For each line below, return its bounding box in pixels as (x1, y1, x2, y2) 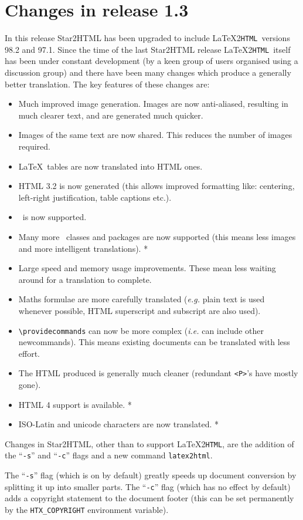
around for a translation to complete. (18, 273, 152, 285)
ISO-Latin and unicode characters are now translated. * (18, 418, 219, 430)
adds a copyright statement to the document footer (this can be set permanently (5, 492, 294, 504)
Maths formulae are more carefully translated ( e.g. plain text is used (18, 293, 265, 305)
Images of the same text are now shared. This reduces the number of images (18, 129, 292, 141)
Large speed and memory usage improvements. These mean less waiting (18, 262, 276, 274)
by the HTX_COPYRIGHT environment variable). (5, 504, 169, 516)
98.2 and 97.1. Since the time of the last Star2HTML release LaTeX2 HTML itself (5, 43, 291, 55)
